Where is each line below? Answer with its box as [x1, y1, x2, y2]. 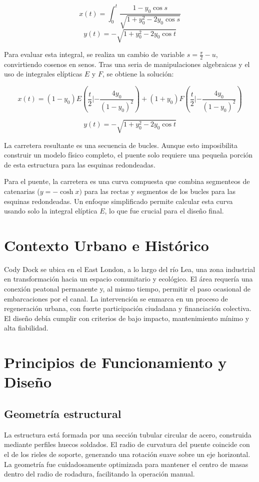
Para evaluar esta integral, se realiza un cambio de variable [4, 49, 185, 59]
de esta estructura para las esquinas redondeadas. [4, 159, 155, 169]
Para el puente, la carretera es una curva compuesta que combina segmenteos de [4, 176, 250, 186]
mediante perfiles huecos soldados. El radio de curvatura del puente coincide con [4, 439, 250, 449]
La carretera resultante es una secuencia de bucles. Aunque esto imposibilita [4, 139, 238, 150]
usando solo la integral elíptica [4, 205, 97, 216]
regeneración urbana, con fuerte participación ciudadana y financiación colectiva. [4, 303, 251, 313]
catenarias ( [4, 185, 40, 196]
